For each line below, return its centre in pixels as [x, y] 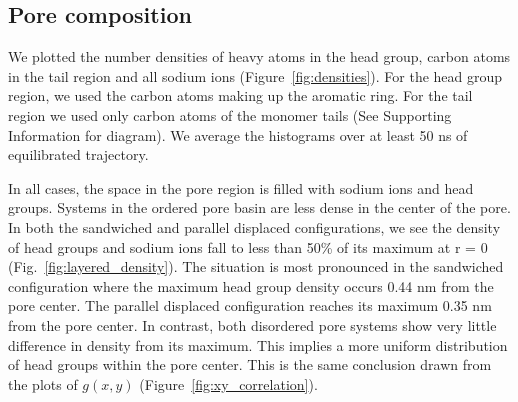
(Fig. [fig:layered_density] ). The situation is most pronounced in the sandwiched [256, 266]
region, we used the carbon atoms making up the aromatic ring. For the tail [240, 95]
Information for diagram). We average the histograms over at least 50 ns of [238, 134]
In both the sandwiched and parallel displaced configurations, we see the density [254, 226]
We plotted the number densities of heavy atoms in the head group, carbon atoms [259, 56]
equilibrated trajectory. [78, 154]
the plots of [43, 383]
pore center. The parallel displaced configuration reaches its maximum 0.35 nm [250, 305]
